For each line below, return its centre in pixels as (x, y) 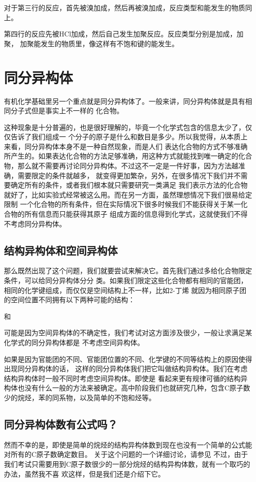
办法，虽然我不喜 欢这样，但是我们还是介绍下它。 (84, 473)
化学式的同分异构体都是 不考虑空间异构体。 (74, 342)
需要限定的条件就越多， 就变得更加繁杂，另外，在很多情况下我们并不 (129, 175)
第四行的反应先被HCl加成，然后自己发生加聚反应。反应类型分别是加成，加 (124, 34)
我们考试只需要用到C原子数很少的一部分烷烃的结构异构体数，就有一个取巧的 (127, 464)
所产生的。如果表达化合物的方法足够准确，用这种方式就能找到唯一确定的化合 (128, 156)
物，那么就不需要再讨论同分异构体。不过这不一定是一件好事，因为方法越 (121, 166)
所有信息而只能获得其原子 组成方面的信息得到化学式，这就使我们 (129, 214)
